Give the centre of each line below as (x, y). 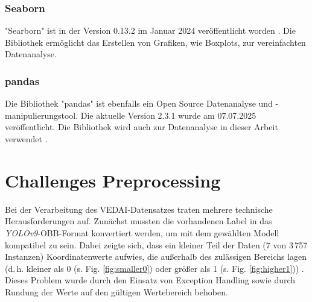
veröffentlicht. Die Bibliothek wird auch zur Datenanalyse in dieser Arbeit (142, 127)
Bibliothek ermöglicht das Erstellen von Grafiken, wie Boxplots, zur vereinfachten (155, 42)
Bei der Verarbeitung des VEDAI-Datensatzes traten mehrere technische (139, 209)
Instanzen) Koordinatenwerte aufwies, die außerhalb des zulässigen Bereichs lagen (156, 256)
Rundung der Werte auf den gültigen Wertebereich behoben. (116, 291)
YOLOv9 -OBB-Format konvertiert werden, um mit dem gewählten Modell (142, 232)
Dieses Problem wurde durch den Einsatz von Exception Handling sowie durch (150, 280)
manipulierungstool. (42, 115)
